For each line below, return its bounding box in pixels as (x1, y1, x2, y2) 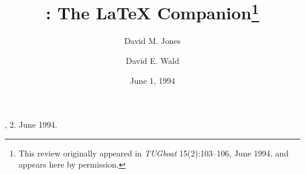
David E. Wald (126, 54, 179, 67)
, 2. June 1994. (5, 118, 57, 131)
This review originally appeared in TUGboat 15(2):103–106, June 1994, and (18, 146, 289, 159)
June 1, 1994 (130, 74, 175, 86)
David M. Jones (124, 35, 181, 47)
